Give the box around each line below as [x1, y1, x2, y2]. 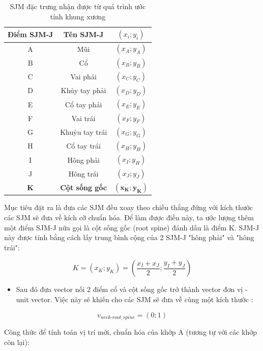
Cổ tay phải [65, 99, 102, 109]
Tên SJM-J [63, 29, 104, 40]
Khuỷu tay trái [60, 127, 107, 137]
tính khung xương [50, 11, 106, 21]
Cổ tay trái [66, 140, 101, 151]
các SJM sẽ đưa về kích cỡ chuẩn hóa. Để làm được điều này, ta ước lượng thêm [4, 212, 254, 223]
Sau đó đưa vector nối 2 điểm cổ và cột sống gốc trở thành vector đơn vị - [16, 284, 248, 295]
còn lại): [4, 336, 30, 347]
